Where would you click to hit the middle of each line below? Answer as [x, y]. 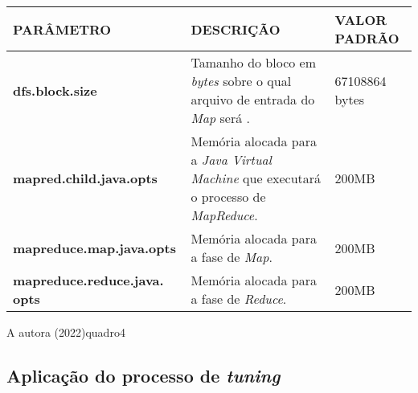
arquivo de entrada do [253, 99]
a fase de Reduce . [239, 299]
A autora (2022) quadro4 [66, 332]
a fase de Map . [232, 257]
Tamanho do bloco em [254, 62]
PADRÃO [367, 38]
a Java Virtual [231, 160]
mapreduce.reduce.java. [88, 280]
